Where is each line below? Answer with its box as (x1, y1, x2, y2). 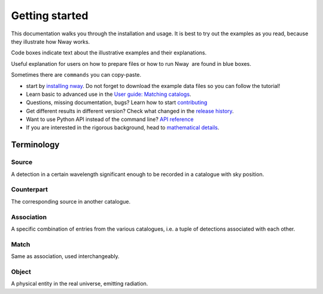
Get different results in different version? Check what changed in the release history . (26, 107, 234, 114)
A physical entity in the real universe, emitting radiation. (11, 280, 148, 287)
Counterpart (11, 186, 48, 194)
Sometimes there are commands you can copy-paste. (11, 71, 142, 78)
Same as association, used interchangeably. (11, 253, 120, 260)
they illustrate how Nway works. (11, 38, 90, 45)
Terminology (11, 140, 60, 150)
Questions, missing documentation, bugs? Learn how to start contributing (26, 99, 208, 106)
